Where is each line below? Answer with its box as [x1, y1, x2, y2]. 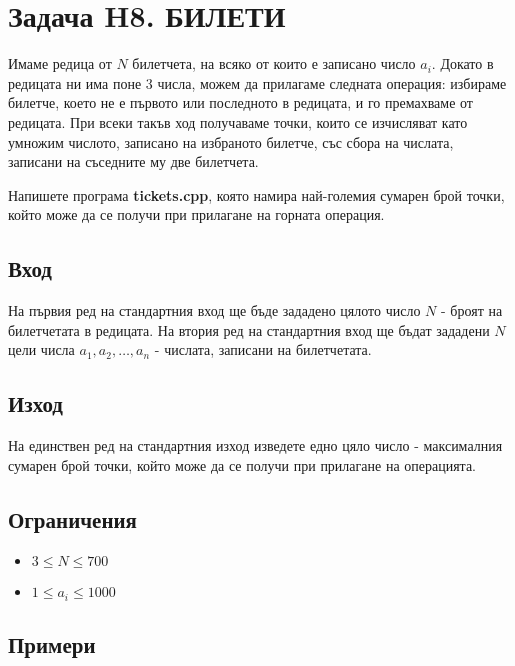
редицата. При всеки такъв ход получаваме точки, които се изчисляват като [8, 111, 468, 132]
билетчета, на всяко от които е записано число [132, 53, 416, 74]
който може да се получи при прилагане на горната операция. [8, 204, 385, 225]
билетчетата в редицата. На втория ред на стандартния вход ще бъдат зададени [8, 319, 490, 340]
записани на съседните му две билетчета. [8, 151, 259, 172]
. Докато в [431, 53, 494, 74]
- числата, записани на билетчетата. [154, 339, 372, 360]
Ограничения [8, 503, 137, 534]
